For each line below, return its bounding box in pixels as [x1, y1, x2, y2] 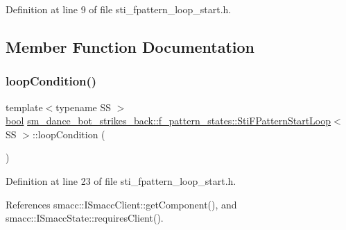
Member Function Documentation [6, 35, 255, 57]
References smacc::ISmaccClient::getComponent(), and [6, 197, 237, 211]
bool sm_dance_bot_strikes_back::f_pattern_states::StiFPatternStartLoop [6, 113, 331, 128]
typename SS [55, 99, 112, 114]
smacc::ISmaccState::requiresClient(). [6, 211, 164, 225]
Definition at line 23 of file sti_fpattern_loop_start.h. [6, 173, 236, 188]
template [6, 99, 43, 114]
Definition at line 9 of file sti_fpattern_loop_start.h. [6, 2, 232, 16]
